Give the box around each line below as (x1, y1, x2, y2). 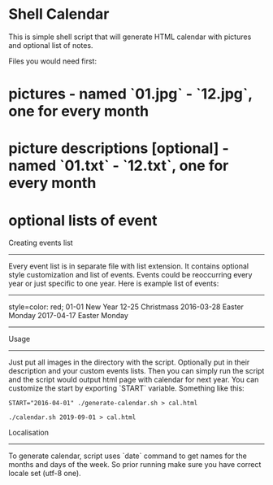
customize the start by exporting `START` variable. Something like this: (8, 383, 245, 393)
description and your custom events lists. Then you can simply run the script (8, 366, 265, 376)
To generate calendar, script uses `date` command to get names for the (8, 451, 248, 461)
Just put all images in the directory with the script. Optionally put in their (8, 357, 250, 367)
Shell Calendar (8, 5, 110, 24)
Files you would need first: (8, 56, 97, 66)
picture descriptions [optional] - (8, 139, 229, 158)
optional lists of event (8, 211, 158, 229)
